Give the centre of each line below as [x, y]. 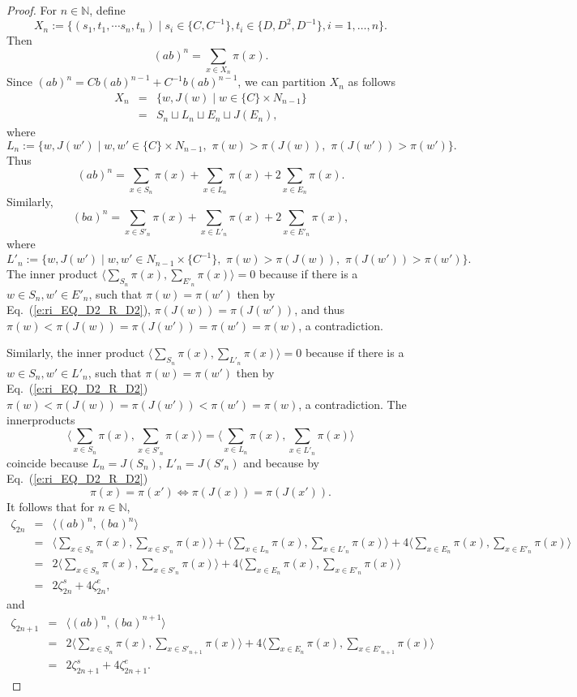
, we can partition [282, 82]
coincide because [47, 462]
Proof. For [32, 10]
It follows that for [51, 506]
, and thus [320, 310]
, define [107, 10]
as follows [372, 82]
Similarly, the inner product [76, 353]
